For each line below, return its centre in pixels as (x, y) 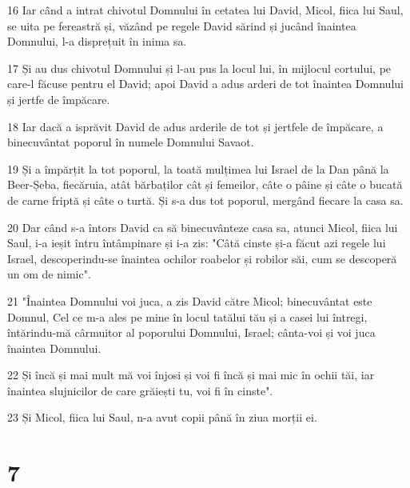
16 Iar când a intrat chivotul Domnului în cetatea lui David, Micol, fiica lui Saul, (205, 10)
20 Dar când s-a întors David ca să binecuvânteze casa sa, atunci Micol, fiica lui (203, 227)
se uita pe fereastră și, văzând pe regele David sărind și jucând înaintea (182, 25)
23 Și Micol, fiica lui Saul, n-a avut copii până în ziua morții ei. (162, 417)
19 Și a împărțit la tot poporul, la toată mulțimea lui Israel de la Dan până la (198, 168)
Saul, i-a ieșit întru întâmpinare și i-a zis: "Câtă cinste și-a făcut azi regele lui (197, 243)
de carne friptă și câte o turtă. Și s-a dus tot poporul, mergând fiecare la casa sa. (205, 200)
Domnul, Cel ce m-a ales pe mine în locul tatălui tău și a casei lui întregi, (187, 316)
